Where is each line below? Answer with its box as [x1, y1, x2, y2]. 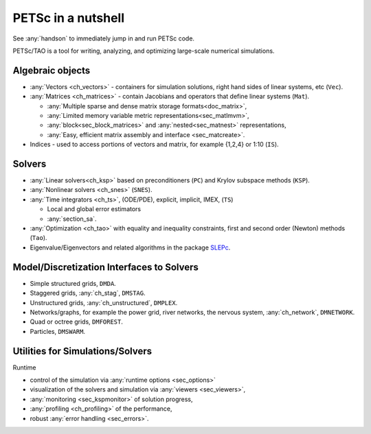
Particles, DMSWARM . [30, 327, 86, 335]
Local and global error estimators [47, 205, 141, 213]
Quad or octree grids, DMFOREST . [30, 317, 124, 326]
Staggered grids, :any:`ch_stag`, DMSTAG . [30, 289, 146, 298]
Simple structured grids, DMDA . [30, 279, 116, 287]
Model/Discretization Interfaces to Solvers [12, 261, 199, 273]
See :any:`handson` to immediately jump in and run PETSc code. [12, 34, 195, 43]
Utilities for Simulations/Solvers [12, 345, 153, 357]
